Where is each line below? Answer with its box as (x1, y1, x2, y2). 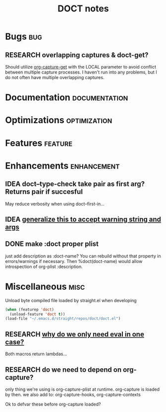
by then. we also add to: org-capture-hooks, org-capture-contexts (5, 391, 141, 398)
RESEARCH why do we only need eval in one (5, 330, 145, 338)
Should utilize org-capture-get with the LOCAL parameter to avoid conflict (5, 64, 157, 70)
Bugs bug (5, 31, 42, 42)
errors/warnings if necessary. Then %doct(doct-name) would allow (5, 258, 143, 264)
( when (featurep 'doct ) (5, 307, 55, 312)
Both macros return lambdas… (5, 351, 67, 357)
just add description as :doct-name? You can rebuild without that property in (5, 253, 161, 259)
